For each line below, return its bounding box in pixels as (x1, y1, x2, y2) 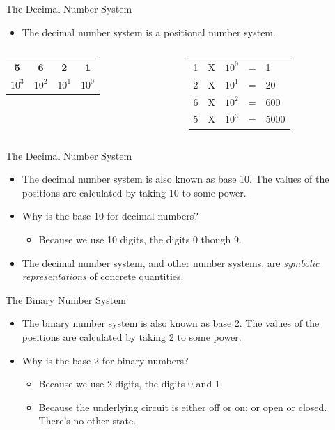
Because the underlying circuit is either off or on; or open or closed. (38, 399, 327, 414)
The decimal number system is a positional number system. (22, 24, 276, 39)
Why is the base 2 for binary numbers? (22, 353, 189, 367)
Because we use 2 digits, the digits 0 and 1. (38, 376, 223, 391)
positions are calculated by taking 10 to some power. (22, 185, 247, 199)
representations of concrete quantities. (22, 269, 184, 284)
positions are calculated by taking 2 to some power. (22, 329, 242, 344)
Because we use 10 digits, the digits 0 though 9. (38, 231, 242, 246)
